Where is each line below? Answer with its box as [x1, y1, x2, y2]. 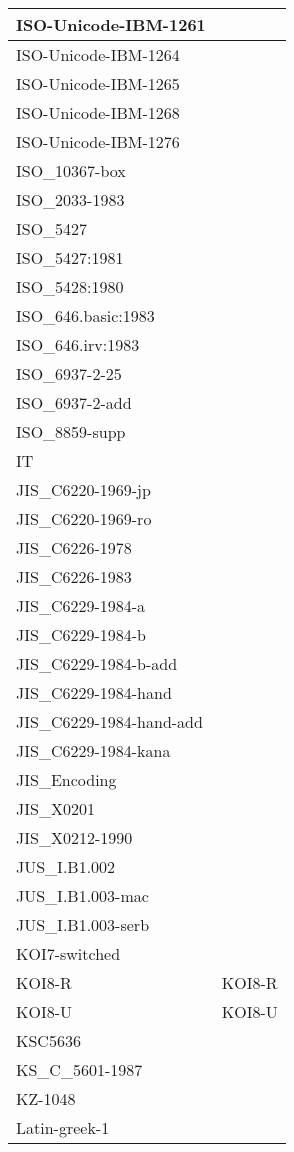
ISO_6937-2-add [16, 391, 132, 414]
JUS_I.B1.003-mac [16, 884, 149, 907]
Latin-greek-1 [16, 1116, 110, 1139]
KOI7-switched [16, 942, 121, 965]
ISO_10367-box [16, 159, 126, 182]
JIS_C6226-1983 [16, 565, 132, 588]
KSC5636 [16, 1029, 81, 1052]
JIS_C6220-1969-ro [16, 507, 152, 530]
